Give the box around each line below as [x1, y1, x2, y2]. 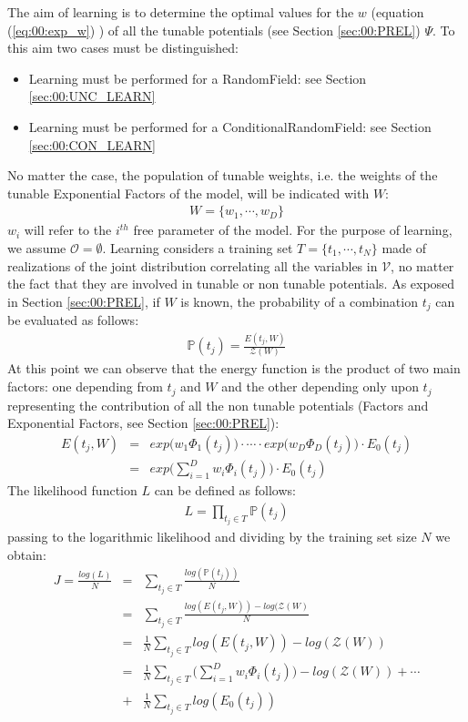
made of [382, 238, 426, 257]
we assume [7, 238, 66, 257]
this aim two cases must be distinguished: [7, 38, 239, 57]
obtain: [7, 544, 46, 564]
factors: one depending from [7, 377, 163, 396]
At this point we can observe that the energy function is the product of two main [7, 359, 461, 378]
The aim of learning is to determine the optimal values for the [7, 3, 354, 21]
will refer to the [24, 220, 112, 239]
